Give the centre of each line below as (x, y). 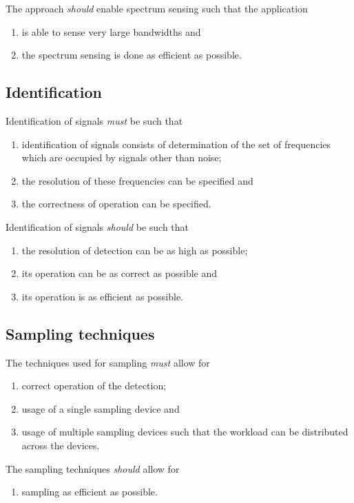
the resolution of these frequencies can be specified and (137, 180)
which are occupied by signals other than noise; (122, 157)
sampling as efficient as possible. (90, 492)
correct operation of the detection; (94, 386)
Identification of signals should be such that (97, 226)
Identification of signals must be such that (94, 120)
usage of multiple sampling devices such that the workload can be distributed (185, 432)
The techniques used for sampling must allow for (108, 362)
